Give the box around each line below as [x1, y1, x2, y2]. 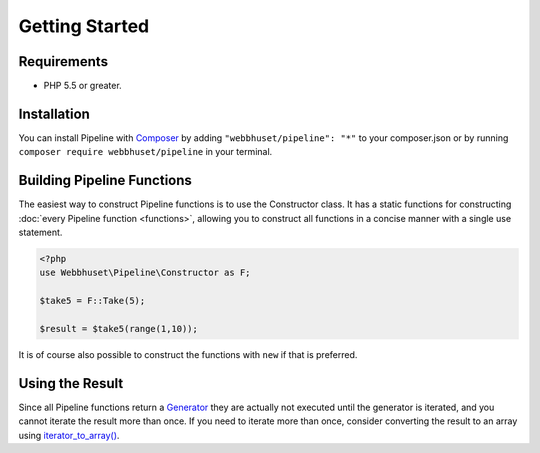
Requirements [18, 53, 109, 70]
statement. [18, 226, 63, 239]
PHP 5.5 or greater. [43, 80, 122, 92]
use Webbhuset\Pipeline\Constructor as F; [39, 267, 251, 279]
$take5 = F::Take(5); [39, 295, 146, 307]
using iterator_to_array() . [18, 429, 120, 441]
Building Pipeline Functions [18, 172, 192, 189]
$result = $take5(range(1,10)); [39, 323, 199, 334]
